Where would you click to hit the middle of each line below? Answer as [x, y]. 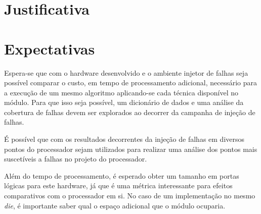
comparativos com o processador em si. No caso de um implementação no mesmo [130, 196]
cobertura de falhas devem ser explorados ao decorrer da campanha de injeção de [130, 112]
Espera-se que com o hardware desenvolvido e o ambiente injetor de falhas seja [126, 72]
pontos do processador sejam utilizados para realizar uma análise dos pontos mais [131, 149]
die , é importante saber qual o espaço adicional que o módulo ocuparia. [115, 205]
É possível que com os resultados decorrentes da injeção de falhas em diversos [124, 139]
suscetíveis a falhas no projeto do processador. [76, 159]
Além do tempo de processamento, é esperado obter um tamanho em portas [122, 175]
